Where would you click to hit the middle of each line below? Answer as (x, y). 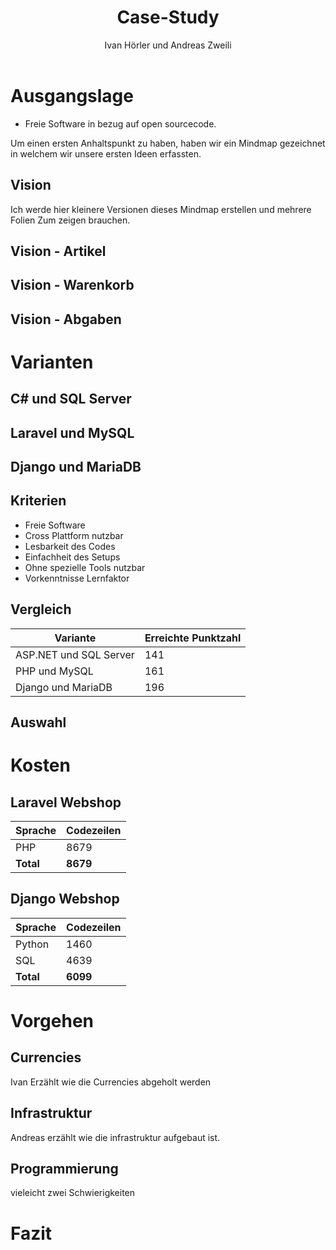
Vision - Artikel (58, 251)
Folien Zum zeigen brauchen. (70, 220)
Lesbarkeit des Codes (70, 546)
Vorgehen (52, 1021)
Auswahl (38, 722)
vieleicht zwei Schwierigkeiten (73, 1193)
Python (32, 944)
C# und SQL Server (71, 399)
